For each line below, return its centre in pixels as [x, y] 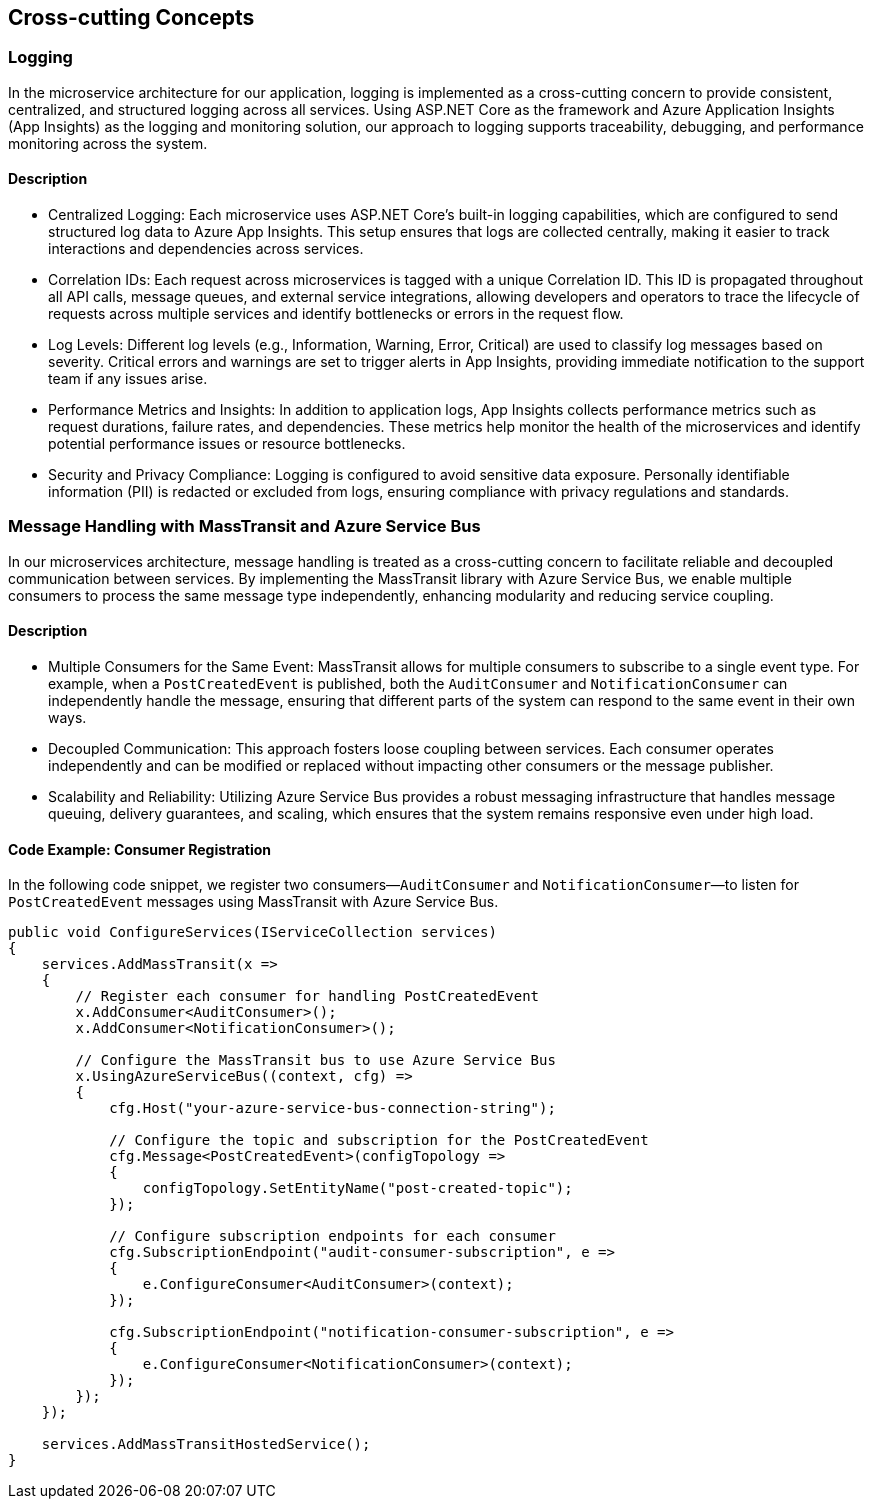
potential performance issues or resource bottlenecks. [227, 444]
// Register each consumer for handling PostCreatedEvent [307, 996]
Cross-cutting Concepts [131, 17]
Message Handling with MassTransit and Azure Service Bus [244, 526]
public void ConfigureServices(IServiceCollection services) [252, 932]
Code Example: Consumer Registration [140, 849]
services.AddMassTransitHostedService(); [206, 1444]
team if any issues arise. [128, 379]
